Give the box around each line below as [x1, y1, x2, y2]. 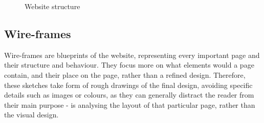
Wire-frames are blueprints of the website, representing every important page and [4, 49, 260, 60]
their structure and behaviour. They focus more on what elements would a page [4, 59, 254, 70]
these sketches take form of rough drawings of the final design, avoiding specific [4, 79, 253, 90]
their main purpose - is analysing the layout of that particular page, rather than [4, 99, 255, 110]
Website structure [25, 1, 80, 11]
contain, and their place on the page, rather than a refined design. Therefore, [4, 69, 246, 80]
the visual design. [4, 109, 59, 120]
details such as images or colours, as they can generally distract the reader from [4, 89, 254, 100]
